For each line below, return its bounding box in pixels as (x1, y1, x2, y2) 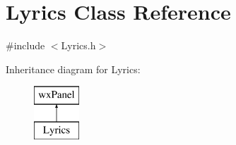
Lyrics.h (61, 38, 96, 53)
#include (6, 38, 45, 53)
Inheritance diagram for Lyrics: (6, 61, 141, 76)
